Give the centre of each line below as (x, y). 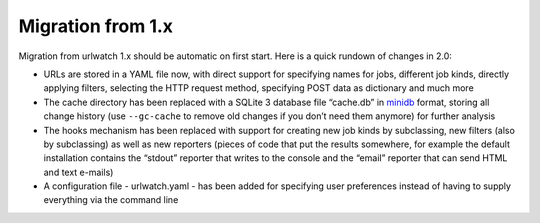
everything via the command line (111, 200)
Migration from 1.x (96, 26)
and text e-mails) (78, 172)
